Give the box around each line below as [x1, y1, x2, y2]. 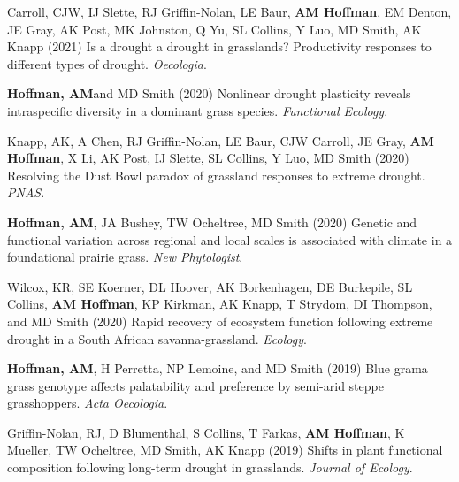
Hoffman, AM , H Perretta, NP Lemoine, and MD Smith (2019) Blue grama [7, 359, 428, 378]
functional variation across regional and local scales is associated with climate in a [7, 230, 453, 249]
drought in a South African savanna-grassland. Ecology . [7, 329, 307, 348]
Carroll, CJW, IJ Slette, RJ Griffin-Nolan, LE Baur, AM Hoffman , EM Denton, [7, 3, 452, 20]
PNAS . [7, 183, 45, 202]
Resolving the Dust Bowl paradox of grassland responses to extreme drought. [7, 165, 425, 184]
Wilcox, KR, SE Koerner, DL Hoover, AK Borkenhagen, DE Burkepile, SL [7, 277, 413, 295]
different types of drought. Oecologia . [7, 54, 207, 73]
